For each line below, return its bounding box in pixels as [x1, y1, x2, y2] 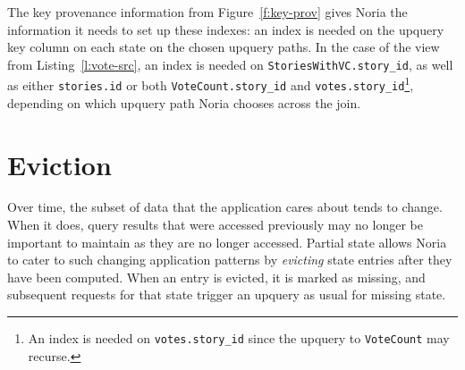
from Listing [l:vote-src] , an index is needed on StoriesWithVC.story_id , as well [7, 55, 453, 73]
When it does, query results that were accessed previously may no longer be [7, 215, 423, 234]
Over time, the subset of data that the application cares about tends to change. [7, 198, 443, 216]
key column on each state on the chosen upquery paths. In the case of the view [7, 38, 440, 56]
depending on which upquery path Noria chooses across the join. [7, 93, 361, 112]
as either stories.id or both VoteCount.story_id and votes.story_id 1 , [7, 73, 414, 95]
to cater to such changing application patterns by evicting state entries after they [7, 250, 452, 269]
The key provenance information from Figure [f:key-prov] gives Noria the [7, 3, 408, 21]
